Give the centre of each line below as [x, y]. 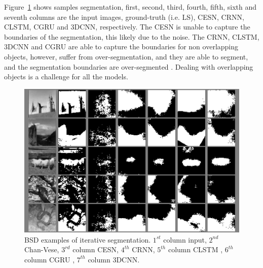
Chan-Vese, [42, 249]
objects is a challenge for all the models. [66, 77]
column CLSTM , [195, 249]
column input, [185, 239]
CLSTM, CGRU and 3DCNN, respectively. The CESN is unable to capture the [127, 27]
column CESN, [96, 249]
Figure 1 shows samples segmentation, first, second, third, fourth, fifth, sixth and [130, 7]
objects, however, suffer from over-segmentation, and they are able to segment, [126, 56]
